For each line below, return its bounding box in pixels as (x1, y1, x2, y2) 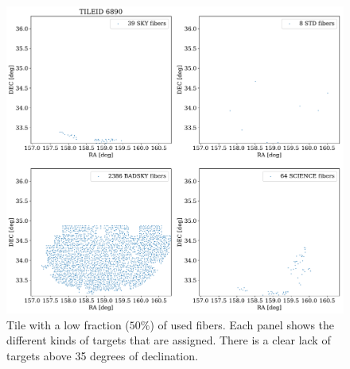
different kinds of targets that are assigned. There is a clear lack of (6, 332, 331, 348)
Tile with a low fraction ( (6, 316, 130, 332)
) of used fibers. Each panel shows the (150, 316, 335, 332)
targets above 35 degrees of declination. (6, 347, 198, 363)
